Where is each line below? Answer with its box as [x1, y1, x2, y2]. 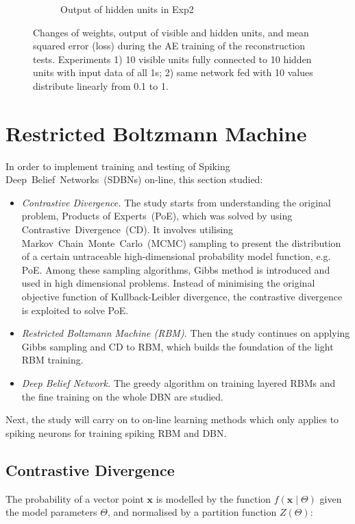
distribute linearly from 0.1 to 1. [33, 78, 169, 93]
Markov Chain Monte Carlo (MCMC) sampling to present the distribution [21, 235, 341, 250]
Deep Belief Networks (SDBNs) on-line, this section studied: [5, 172, 263, 187]
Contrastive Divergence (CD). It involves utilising [21, 222, 234, 237]
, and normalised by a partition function [107, 505, 277, 519]
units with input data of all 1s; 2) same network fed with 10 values [33, 65, 313, 80]
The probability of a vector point [5, 491, 144, 505]
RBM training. [21, 353, 84, 367]
